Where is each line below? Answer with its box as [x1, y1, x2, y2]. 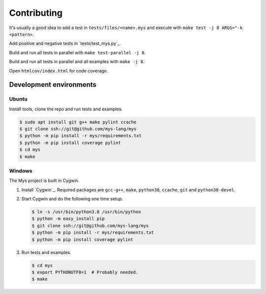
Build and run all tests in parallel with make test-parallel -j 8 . [9, 49, 146, 55]
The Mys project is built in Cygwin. [9, 178, 80, 184]
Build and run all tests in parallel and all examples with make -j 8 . [9, 59, 145, 65]
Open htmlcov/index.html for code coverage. [9, 68, 108, 73]
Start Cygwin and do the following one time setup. [21, 196, 123, 202]
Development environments [9, 80, 97, 89]
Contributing [9, 7, 63, 18]
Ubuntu [9, 96, 28, 103]
